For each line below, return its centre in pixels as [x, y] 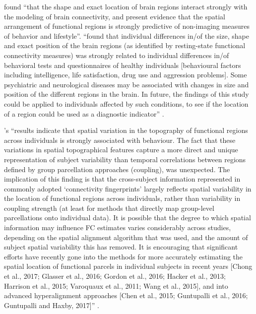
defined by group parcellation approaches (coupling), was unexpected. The [117, 169]
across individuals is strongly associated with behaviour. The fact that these [120, 140]
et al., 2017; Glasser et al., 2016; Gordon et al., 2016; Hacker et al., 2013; [115, 276]
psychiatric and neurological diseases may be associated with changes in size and [127, 84]
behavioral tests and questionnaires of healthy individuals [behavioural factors [123, 65]
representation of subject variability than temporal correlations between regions [125, 159]
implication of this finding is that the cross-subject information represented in [122, 179]
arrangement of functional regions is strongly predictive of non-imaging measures [127, 26]
